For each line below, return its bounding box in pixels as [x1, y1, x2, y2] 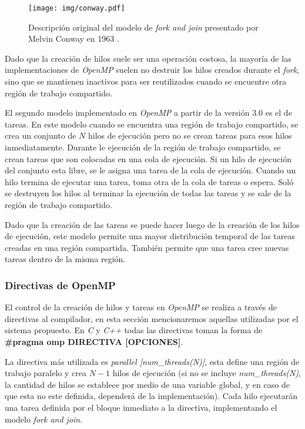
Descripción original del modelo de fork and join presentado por [28, 21, 259, 33]
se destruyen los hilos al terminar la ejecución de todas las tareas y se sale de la [5, 187, 291, 199]
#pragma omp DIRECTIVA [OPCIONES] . [5, 335, 183, 347]
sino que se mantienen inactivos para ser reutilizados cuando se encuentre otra [5, 75, 287, 88]
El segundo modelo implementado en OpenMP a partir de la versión [5, 106, 250, 119]
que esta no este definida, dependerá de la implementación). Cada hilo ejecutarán [5, 390, 298, 402]
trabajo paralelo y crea [5, 367, 86, 379]
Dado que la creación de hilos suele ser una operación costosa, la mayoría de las [5, 52, 291, 64]
